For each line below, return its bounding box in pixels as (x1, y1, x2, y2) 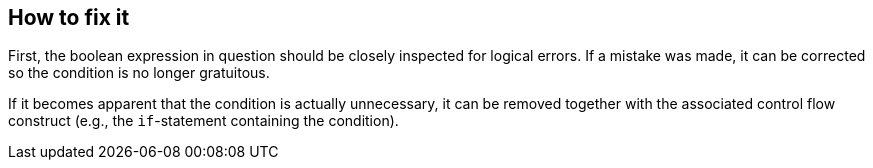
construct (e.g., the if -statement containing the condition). (8, 112, 399, 130)
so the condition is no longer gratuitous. (8, 64, 270, 82)
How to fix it (8, 5, 130, 30)
